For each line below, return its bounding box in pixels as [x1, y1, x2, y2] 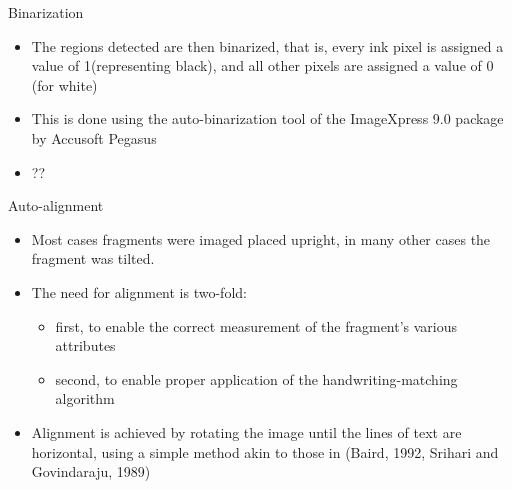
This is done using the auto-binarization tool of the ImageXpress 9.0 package [31, 108, 504, 129]
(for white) [31, 74, 98, 95]
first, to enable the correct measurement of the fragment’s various [55, 315, 458, 336]
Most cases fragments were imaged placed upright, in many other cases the [31, 228, 491, 249]
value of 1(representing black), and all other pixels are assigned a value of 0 [31, 55, 494, 76]
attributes [55, 335, 116, 356]
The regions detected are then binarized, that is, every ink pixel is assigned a [31, 35, 504, 56]
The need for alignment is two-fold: [31, 281, 247, 302]
